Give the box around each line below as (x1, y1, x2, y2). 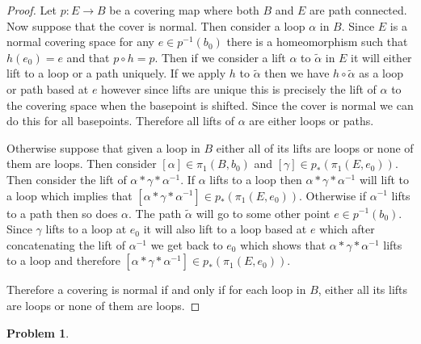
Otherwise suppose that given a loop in (6, 139, 200, 156)
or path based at (6, 80, 89, 97)
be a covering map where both (109, 2, 259, 18)
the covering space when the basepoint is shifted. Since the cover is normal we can (6, 96, 414, 113)
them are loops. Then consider (6, 155, 157, 172)
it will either (351, 48, 412, 65)
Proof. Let (6, 2, 57, 18)
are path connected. (309, 2, 407, 18)
